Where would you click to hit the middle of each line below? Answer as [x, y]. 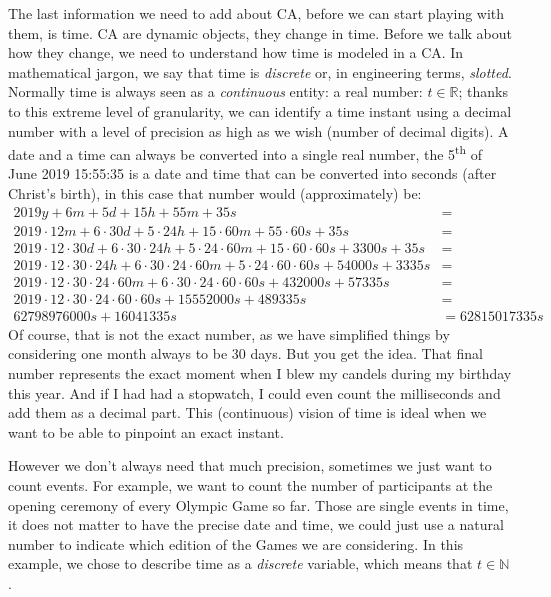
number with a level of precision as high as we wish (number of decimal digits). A [258, 130]
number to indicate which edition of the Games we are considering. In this [236, 543]
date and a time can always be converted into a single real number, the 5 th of [245, 152]
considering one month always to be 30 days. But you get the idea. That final [245, 353]
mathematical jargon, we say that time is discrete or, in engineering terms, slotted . [260, 71]
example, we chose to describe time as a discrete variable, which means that [240, 563]
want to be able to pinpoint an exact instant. [146, 431]
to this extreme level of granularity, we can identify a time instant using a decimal [260, 110]
